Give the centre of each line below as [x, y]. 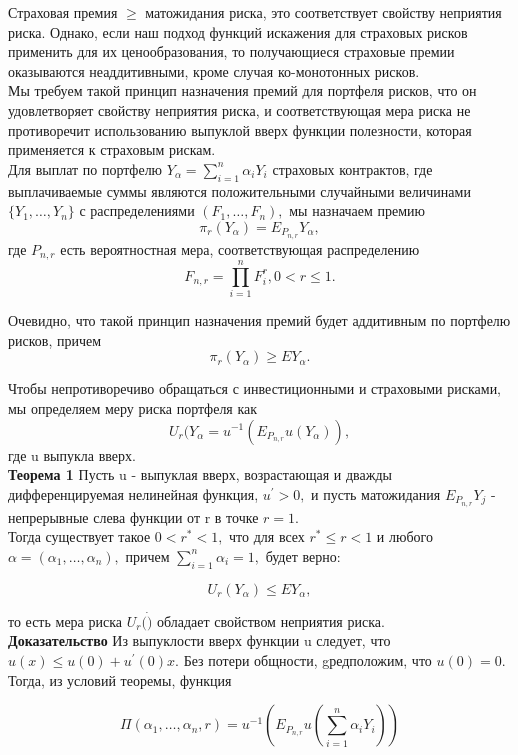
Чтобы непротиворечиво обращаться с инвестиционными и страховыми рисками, [255, 388]
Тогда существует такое [79, 536]
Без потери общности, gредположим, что [307, 659]
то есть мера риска [65, 620]
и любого [404, 536]
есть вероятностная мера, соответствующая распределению [240, 248]
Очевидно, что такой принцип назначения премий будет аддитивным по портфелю [259, 320]
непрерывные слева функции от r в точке [133, 516]
